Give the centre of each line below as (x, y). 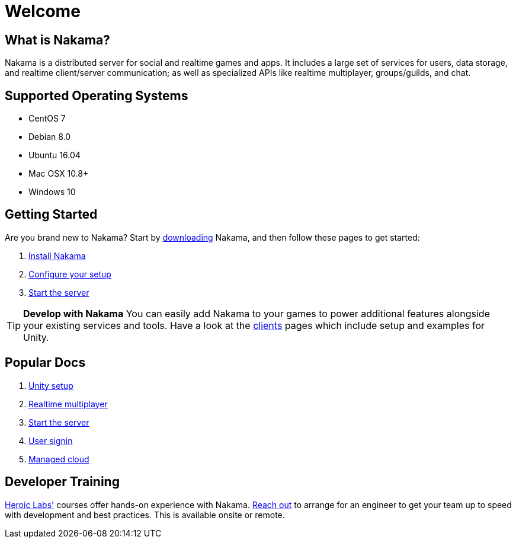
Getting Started (51, 215)
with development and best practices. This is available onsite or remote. (145, 515)
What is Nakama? (57, 40)
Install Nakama (57, 255)
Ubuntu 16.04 (55, 155)
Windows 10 (52, 192)
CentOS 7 (47, 119)
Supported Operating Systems (97, 95)
